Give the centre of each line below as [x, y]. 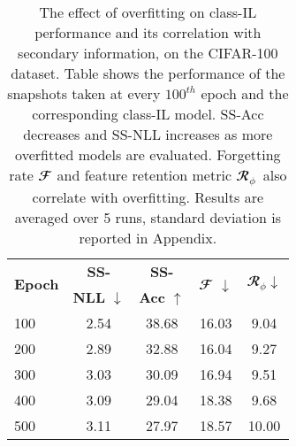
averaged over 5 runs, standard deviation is [148, 217]
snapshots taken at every [84, 93]
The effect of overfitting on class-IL [148, 12]
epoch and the [245, 93]
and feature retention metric [144, 175]
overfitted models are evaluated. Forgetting [148, 154]
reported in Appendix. [148, 237]
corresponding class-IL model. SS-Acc [148, 114]
